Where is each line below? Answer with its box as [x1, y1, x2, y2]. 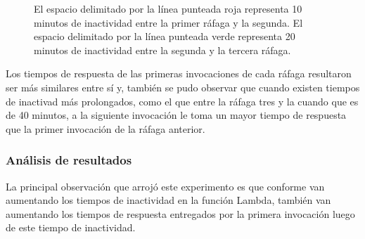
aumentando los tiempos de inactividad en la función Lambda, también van [6, 193, 331, 207]
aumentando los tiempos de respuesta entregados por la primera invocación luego [6, 206, 355, 221]
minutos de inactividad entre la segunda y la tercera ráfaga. [34, 42, 291, 57]
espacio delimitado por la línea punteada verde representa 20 [34, 29, 295, 44]
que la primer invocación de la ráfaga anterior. [6, 121, 205, 136]
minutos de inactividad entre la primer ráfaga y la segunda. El [34, 15, 303, 30]
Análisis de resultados [6, 151, 132, 169]
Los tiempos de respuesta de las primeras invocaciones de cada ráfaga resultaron [6, 66, 352, 81]
